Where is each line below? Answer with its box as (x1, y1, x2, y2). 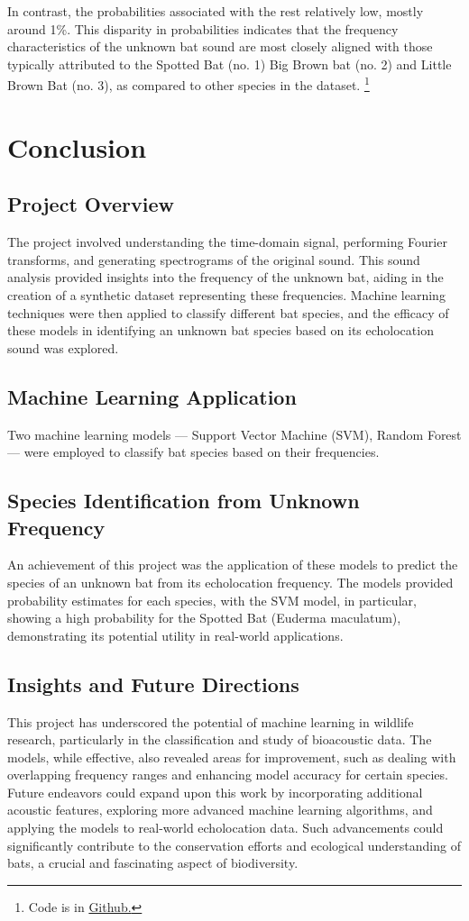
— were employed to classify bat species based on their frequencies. (7, 442, 380, 461)
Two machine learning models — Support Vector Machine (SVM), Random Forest (7, 424, 462, 443)
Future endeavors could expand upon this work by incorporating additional (7, 782, 423, 801)
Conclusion (7, 128, 147, 165)
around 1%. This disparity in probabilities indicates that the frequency (7, 19, 399, 38)
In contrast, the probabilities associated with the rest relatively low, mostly (7, 2, 424, 20)
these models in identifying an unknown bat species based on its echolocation (7, 321, 434, 340)
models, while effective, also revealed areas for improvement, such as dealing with (7, 747, 456, 766)
